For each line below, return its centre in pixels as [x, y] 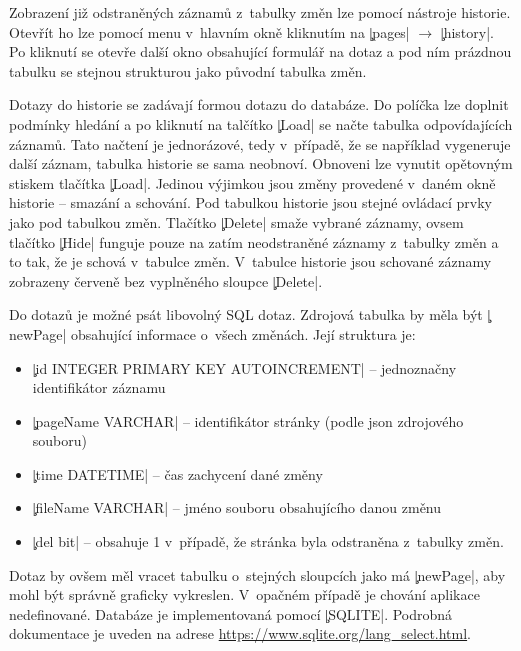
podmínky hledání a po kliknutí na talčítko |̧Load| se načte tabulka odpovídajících [261, 123]
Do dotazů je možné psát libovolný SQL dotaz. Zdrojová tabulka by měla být [246, 314]
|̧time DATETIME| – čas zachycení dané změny [177, 473]
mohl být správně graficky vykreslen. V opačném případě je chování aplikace [244, 594]
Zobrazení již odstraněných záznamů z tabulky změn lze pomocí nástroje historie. [260, 12]
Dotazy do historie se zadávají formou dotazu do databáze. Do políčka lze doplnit [259, 104]
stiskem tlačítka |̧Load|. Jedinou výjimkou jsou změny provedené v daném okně [252, 182]
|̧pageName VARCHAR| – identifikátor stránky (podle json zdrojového [248, 420]
